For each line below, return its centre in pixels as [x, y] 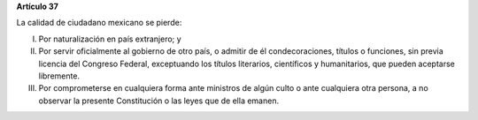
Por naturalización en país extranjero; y [110, 39]
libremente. [59, 76]
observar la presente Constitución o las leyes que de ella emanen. [158, 101]
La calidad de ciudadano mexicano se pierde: [99, 23]
